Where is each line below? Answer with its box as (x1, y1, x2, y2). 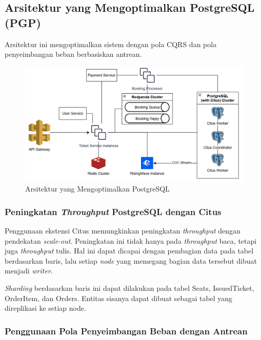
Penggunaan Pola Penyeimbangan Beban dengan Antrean (5, 324, 248, 337)
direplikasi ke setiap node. (5, 303, 86, 313)
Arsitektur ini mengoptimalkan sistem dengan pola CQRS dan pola (5, 38, 217, 49)
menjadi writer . (5, 265, 53, 276)
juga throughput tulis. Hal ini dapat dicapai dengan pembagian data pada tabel (5, 245, 254, 256)
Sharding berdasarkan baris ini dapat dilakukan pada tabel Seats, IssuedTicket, (5, 282, 254, 293)
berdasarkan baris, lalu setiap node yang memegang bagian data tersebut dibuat (5, 255, 257, 266)
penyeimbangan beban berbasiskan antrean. (5, 49, 142, 59)
